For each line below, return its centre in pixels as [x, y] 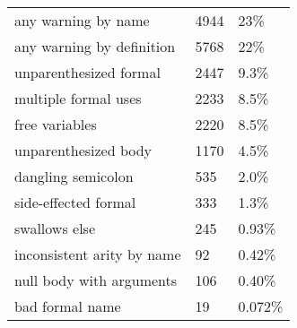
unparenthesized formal [87, 72]
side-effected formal [75, 202]
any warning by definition [95, 46]
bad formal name [68, 306]
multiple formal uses [78, 98]
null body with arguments [96, 280]
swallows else [55, 228]
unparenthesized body [83, 150]
